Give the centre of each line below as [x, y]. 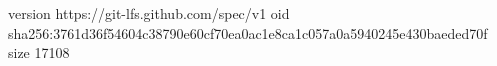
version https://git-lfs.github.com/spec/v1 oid [149, 13]
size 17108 [39, 52]
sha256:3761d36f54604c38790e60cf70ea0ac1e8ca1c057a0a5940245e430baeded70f [248, 32]
